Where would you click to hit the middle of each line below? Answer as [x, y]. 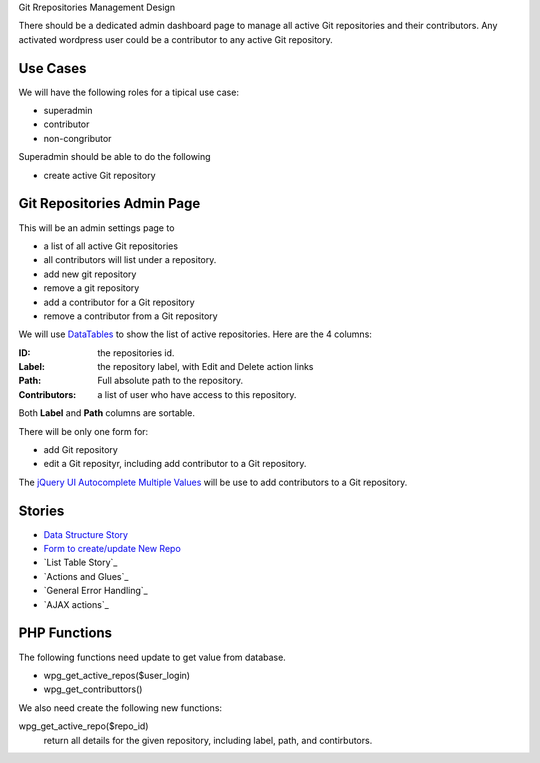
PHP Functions [65, 633]
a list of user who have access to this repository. [197, 394]
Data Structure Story [86, 534]
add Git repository [81, 450]
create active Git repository [99, 175]
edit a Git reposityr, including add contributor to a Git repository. [175, 464]
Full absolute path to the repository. [170, 381]
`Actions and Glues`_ [86, 576]
